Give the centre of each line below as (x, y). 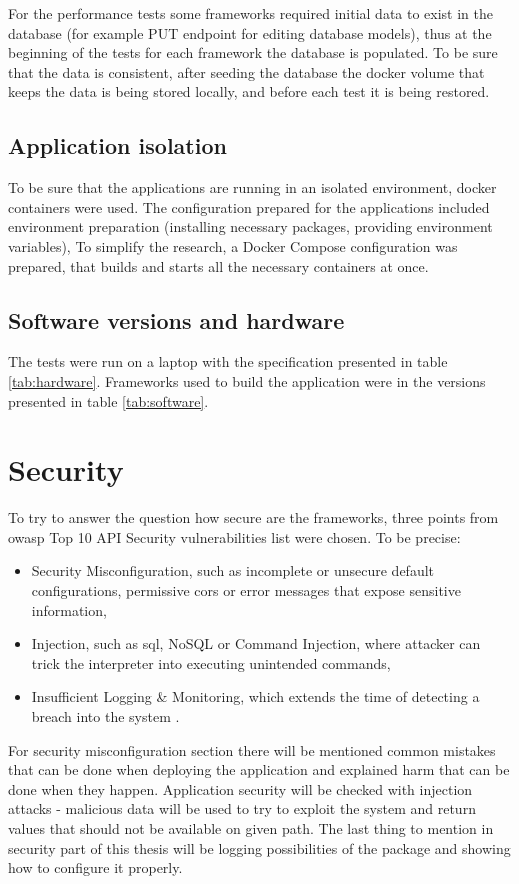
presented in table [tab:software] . (108, 400)
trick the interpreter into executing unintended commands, (211, 662)
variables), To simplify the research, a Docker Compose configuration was (233, 245)
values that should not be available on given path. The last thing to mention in (251, 827)
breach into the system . (105, 716)
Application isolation (117, 145)
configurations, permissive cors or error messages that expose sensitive (246, 590)
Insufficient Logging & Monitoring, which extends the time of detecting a (255, 696)
